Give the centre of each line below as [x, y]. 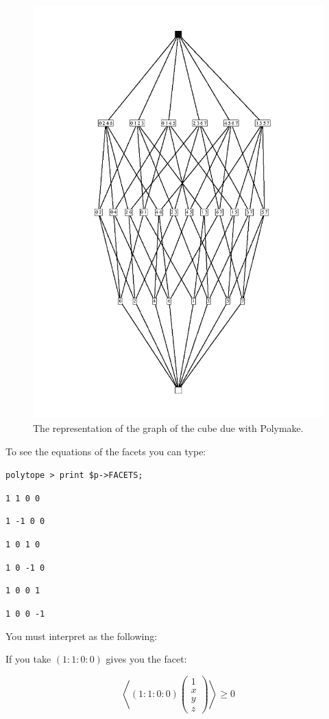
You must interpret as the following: [82, 636]
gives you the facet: [146, 659]
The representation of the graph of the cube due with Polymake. [168, 427]
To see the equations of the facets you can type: [106, 451]
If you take [28, 659]
